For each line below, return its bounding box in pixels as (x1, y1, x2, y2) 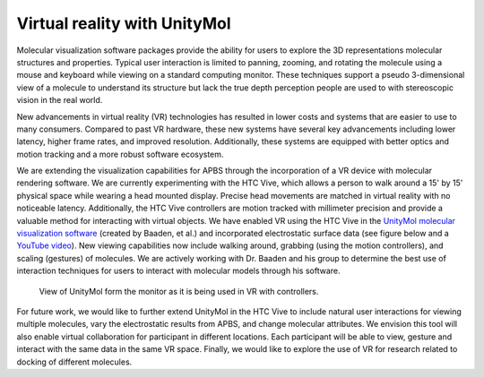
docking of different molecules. (16, 356, 133, 367)
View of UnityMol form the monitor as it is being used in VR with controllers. (39, 286, 319, 296)
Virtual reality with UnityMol (16, 13, 231, 33)
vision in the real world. (16, 95, 103, 106)
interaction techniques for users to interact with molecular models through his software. (16, 265, 341, 277)
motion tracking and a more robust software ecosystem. (16, 149, 224, 159)
